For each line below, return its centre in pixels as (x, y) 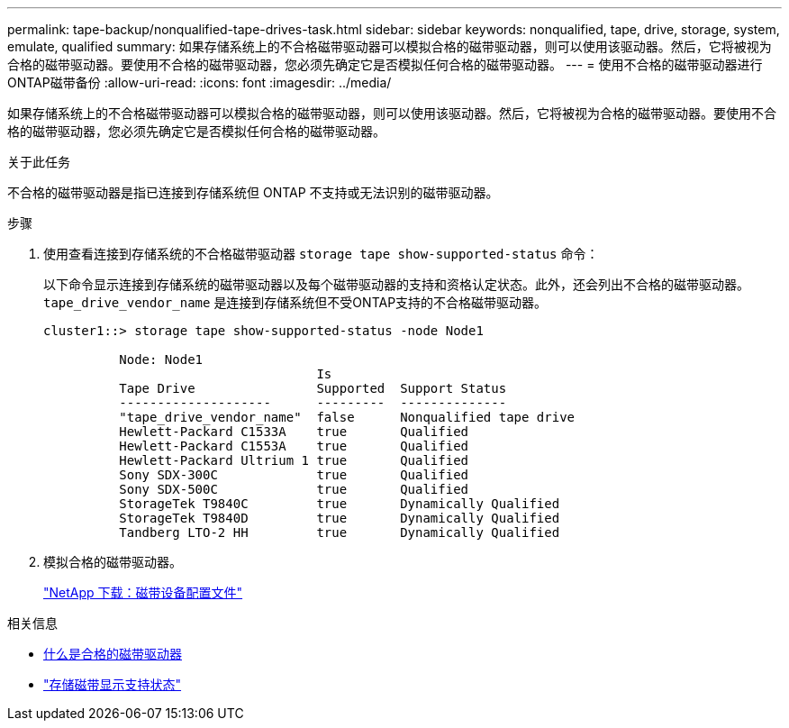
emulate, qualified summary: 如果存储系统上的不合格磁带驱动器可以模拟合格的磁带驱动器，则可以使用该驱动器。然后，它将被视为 (390, 46)
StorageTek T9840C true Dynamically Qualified (340, 504)
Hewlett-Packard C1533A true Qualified (294, 432)
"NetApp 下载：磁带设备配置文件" (143, 592)
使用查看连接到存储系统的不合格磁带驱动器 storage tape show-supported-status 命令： (321, 254)
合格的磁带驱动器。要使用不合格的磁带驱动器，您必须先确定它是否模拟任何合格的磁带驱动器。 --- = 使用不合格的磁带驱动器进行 (385, 64)
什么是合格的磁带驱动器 (113, 654)
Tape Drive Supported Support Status (313, 388)
